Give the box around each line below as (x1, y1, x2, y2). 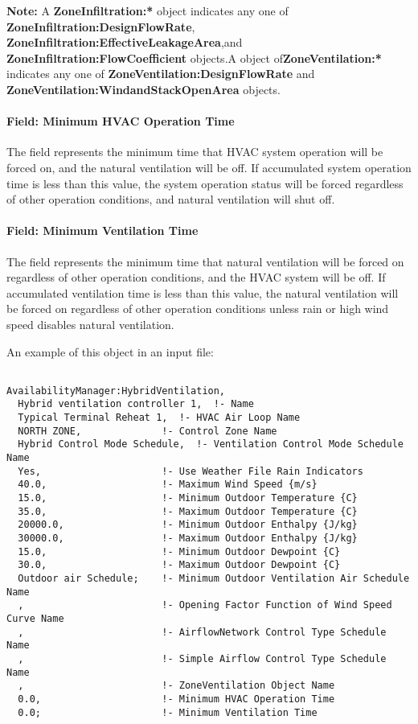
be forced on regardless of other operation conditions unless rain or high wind (6, 300, 389, 317)
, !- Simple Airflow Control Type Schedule (18, 652, 387, 664)
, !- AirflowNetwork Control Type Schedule (18, 626, 387, 638)
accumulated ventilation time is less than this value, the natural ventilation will (6, 284, 399, 301)
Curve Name (6, 612, 64, 624)
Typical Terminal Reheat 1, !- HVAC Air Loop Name (18, 412, 301, 424)
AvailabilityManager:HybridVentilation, (6, 385, 226, 397)
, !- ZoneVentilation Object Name (18, 680, 335, 692)
